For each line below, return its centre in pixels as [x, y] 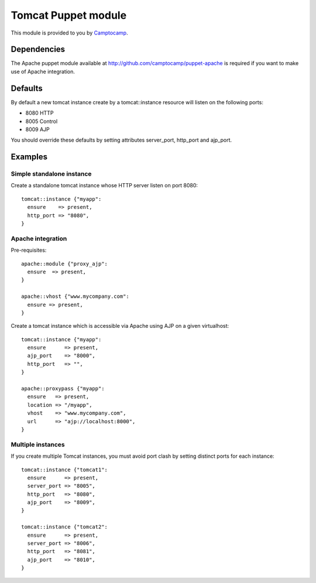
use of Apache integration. [43, 71]
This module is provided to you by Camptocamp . [69, 33]
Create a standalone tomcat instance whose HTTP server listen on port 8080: [104, 186]
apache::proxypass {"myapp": [63, 389]
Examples [29, 157]
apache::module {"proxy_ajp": [65, 264]
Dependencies [38, 49]
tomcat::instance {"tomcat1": [65, 469]
